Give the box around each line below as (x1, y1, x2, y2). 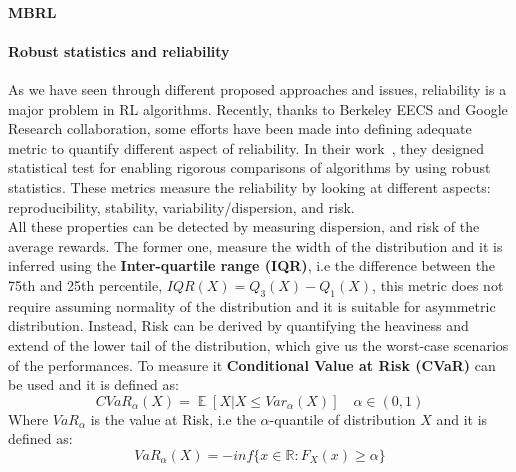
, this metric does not (372, 274, 504, 295)
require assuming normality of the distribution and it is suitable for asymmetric (8, 295, 496, 316)
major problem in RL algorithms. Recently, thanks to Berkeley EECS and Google (8, 98, 508, 119)
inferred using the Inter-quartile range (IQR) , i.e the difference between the (8, 255, 496, 276)
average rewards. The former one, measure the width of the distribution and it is (8, 235, 503, 256)
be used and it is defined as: (8, 374, 179, 395)
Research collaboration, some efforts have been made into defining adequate (8, 118, 472, 139)
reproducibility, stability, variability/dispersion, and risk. (8, 196, 355, 217)
